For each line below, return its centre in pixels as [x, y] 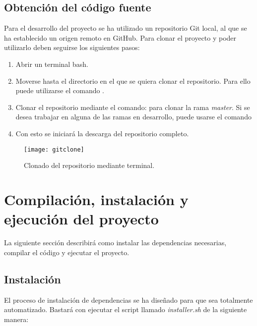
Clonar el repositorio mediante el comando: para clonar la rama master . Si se [133, 107]
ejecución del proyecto [81, 219]
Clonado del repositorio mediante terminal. [89, 165]
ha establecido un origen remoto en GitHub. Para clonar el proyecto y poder [120, 37]
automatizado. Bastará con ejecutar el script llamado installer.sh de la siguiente [126, 309]
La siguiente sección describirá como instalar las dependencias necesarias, [115, 243]
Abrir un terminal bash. [52, 64]
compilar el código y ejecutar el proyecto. [67, 252]
